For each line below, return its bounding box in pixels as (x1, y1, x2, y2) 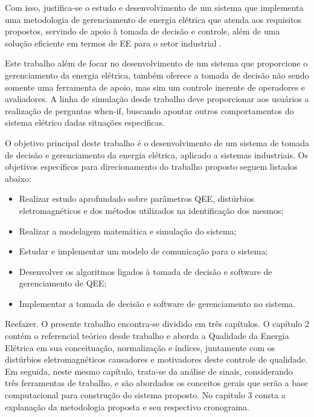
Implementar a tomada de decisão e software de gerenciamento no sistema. (19, 297, 295, 309)
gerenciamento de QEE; (19, 277, 107, 289)
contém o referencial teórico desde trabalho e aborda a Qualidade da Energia (5, 329, 289, 342)
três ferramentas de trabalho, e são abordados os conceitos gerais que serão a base (5, 377, 308, 389)
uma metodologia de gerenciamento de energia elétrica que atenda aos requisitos (5, 13, 302, 25)
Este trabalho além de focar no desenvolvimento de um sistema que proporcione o (5, 57, 308, 69)
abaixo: (5, 172, 31, 184)
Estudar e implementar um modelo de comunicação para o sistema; (19, 245, 268, 257)
